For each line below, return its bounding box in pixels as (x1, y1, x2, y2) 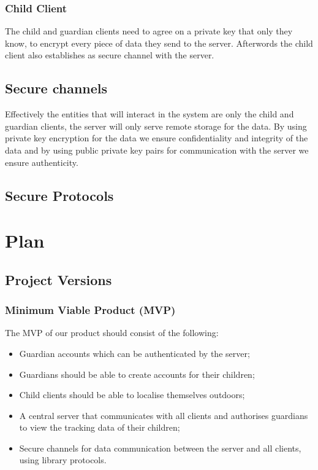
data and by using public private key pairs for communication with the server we (5, 143, 309, 156)
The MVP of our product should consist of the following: (5, 326, 219, 339)
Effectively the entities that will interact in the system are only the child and (5, 108, 294, 120)
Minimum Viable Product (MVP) (5, 302, 176, 318)
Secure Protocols (5, 186, 114, 205)
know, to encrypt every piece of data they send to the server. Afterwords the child (5, 36, 313, 49)
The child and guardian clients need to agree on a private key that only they (5, 25, 293, 37)
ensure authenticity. (5, 155, 78, 168)
